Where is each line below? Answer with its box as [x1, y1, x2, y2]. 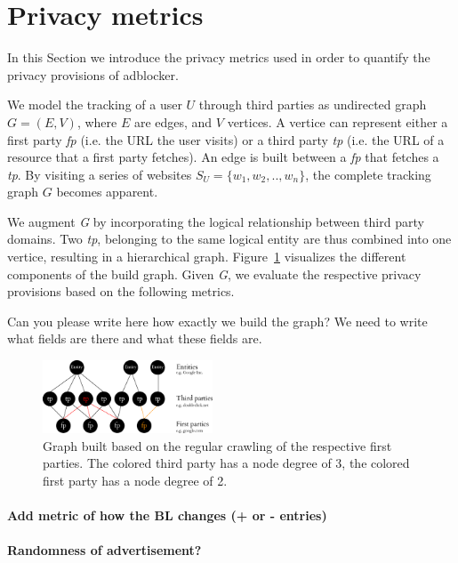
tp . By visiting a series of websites [7, 165, 192, 183]
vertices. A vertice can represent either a [227, 112, 448, 131]
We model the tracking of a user [7, 95, 182, 114]
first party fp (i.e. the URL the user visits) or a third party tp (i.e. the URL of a [7, 130, 445, 149]
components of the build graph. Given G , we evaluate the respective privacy [7, 264, 422, 283]
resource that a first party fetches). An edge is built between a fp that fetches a [7, 148, 439, 166]
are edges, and [133, 112, 213, 131]
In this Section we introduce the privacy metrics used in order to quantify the [7, 48, 430, 67]
